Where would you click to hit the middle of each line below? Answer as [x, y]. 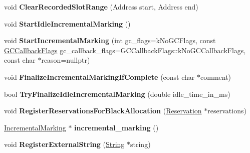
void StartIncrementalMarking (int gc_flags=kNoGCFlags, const [110, 40]
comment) [216, 76]
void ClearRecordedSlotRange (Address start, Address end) [101, 7]
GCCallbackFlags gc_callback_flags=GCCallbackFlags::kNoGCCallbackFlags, [125, 50]
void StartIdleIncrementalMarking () [67, 23]
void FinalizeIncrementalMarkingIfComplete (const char [99, 76]
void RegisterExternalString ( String [64, 144]
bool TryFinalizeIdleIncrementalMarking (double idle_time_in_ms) [117, 94]
